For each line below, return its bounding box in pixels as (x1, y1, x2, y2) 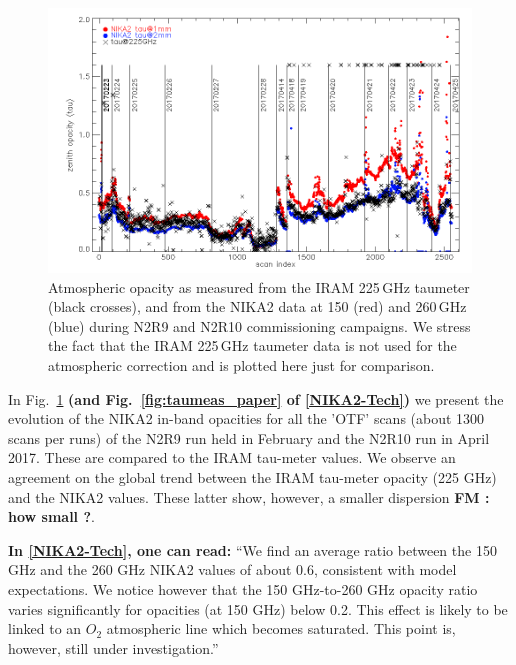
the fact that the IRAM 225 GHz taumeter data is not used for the (48, 335, 457, 356)
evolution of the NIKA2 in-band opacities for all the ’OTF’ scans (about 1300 (8, 408, 485, 429)
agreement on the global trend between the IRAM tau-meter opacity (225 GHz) (8, 466, 497, 487)
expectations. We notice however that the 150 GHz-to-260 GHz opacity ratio (8, 578, 478, 599)
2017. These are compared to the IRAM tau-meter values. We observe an (8, 447, 456, 468)
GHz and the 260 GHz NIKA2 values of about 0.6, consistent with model (8, 559, 457, 580)
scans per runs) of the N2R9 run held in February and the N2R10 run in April (8, 427, 490, 448)
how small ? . (8, 506, 95, 527)
